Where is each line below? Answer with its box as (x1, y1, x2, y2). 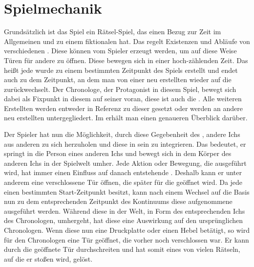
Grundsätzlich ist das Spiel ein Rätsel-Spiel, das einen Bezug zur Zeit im (4, 26, 221, 37)
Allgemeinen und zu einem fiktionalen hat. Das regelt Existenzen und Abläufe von (4, 36, 250, 46)
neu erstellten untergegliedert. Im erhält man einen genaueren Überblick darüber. (4, 112, 248, 123)
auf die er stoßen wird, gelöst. (4, 253, 93, 264)
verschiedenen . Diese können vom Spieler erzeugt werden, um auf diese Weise (4, 45, 237, 56)
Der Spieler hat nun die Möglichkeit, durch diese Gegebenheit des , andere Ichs (4, 129, 240, 139)
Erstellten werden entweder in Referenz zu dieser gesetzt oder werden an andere (4, 103, 243, 113)
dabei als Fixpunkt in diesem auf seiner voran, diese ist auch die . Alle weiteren (4, 93, 242, 104)
